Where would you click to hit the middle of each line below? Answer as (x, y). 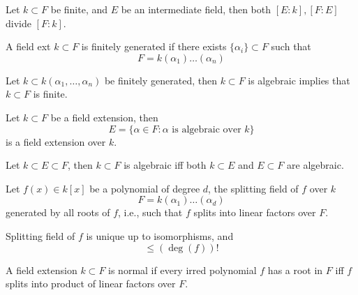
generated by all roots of (58, 212)
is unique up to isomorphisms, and (160, 235)
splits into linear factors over (255, 212)
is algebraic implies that (299, 80)
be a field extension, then (104, 117)
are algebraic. (315, 165)
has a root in (295, 270)
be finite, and (79, 9)
